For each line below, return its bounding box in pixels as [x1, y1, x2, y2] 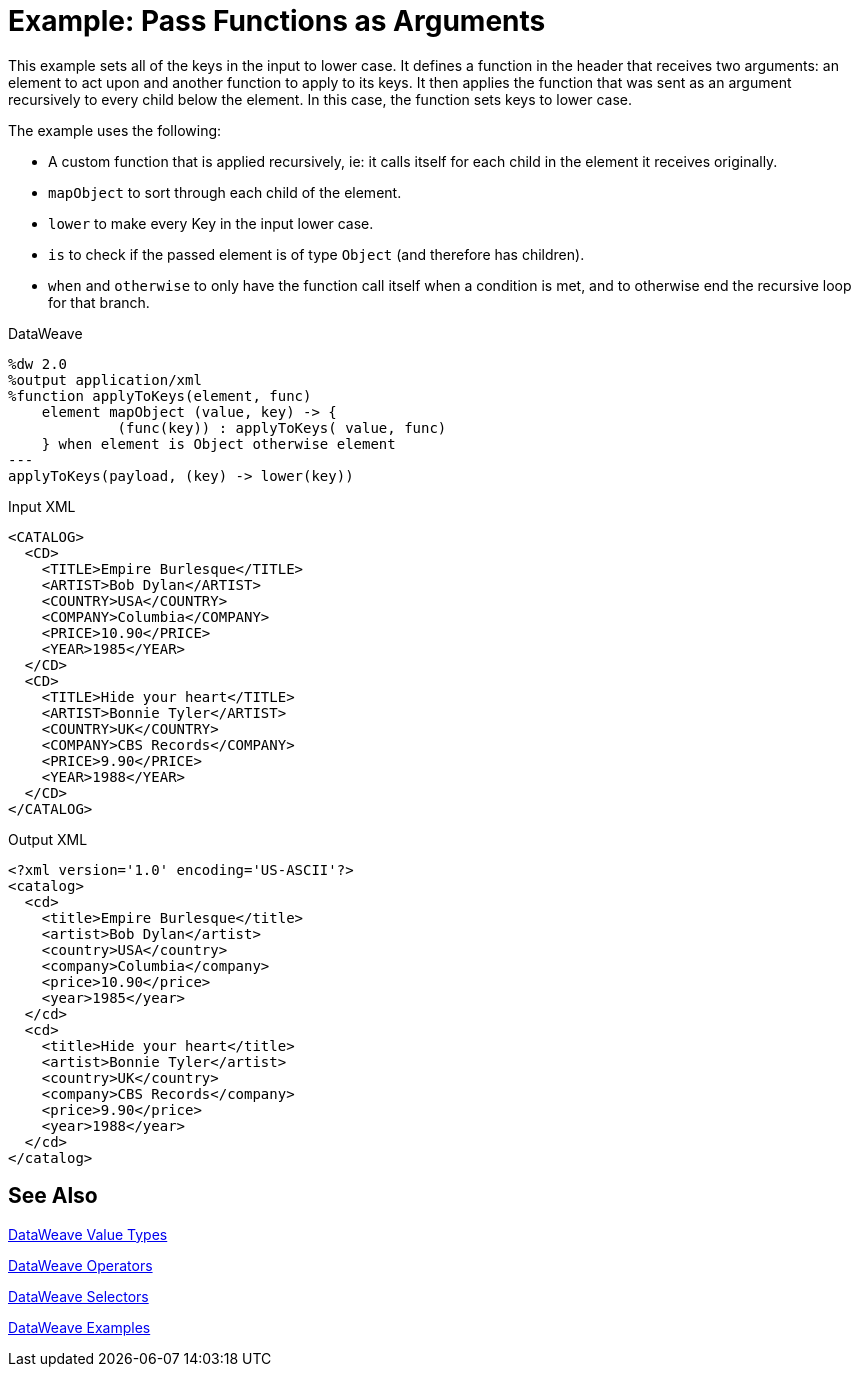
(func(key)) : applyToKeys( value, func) [117, 419, 447, 436]
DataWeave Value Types [8, 1225, 168, 1243]
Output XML [8, 830, 88, 848]
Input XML [8, 497, 76, 515]
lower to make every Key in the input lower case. [48, 214, 374, 232]
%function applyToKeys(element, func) [8, 387, 312, 404]
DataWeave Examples [8, 1318, 151, 1336]
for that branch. [48, 293, 150, 311]
